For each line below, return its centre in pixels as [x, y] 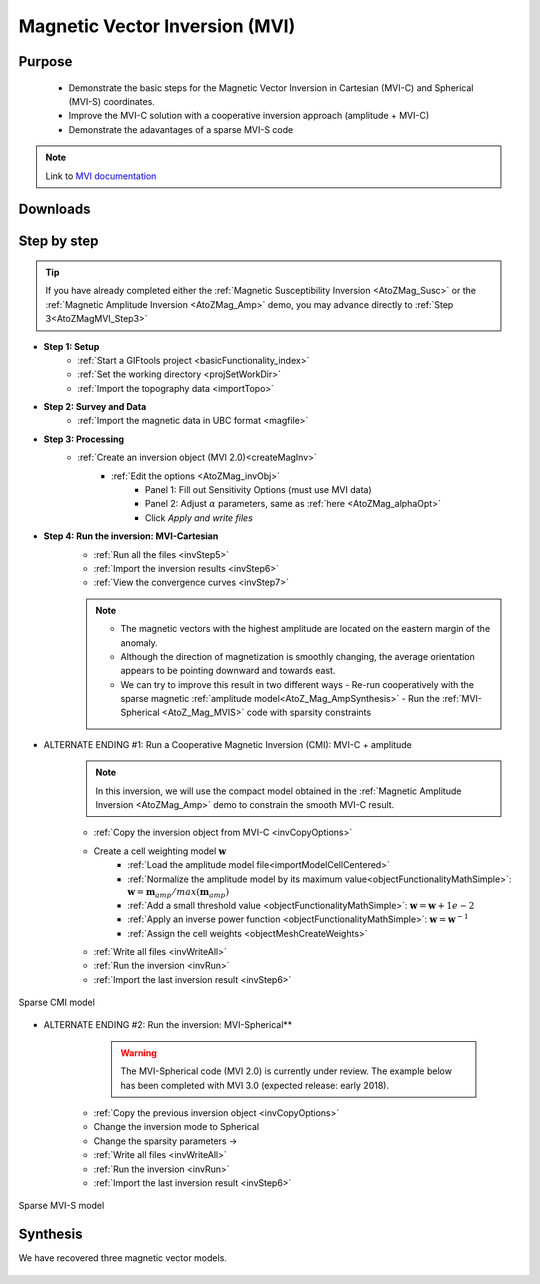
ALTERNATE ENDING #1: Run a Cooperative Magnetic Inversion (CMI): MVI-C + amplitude [227, 744]
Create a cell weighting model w [160, 851]
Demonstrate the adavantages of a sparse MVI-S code [181, 129]
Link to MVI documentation [101, 176]
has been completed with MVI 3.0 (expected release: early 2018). [255, 1085]
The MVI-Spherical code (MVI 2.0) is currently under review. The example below [286, 1071]
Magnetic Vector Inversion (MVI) [157, 26]
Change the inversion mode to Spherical [176, 1127]
